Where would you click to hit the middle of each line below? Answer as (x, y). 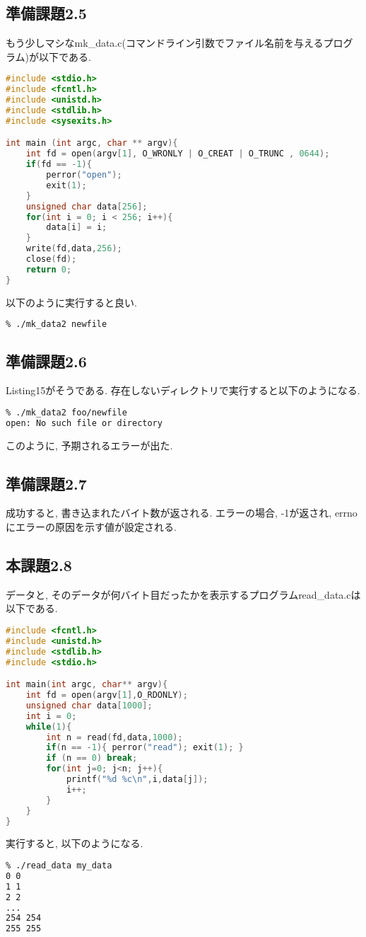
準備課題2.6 (46, 361)
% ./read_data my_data (59, 866)
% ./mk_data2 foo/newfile (66, 412)
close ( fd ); (51, 259)
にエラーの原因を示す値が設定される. (91, 527)
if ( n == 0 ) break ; (92, 758)
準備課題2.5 (46, 13)
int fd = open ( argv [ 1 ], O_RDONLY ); (107, 695)
